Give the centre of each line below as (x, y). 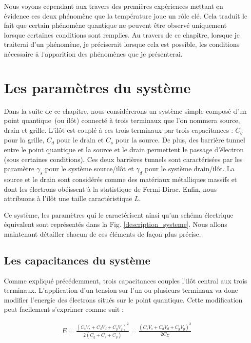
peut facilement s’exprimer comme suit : (64, 309)
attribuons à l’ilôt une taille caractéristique (68, 198)
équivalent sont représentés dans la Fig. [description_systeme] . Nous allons (116, 224)
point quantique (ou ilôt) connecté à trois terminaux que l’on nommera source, (122, 120)
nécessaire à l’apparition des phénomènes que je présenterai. (93, 53)
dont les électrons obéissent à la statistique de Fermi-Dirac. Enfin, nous (110, 189)
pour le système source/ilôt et (89, 169)
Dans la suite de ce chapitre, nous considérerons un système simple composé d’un (125, 111)
